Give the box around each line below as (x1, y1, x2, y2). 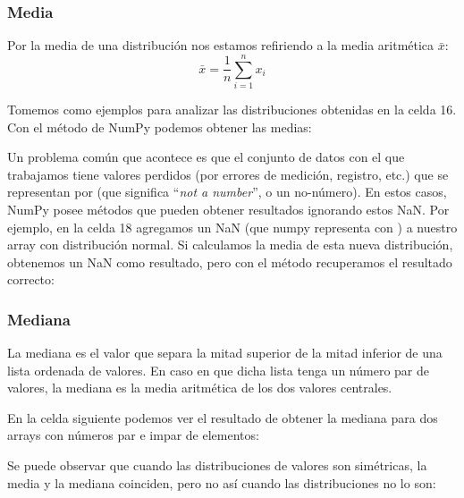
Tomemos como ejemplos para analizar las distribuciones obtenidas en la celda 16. (7, 99, 457, 118)
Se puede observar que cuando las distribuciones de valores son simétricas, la (7, 456, 427, 475)
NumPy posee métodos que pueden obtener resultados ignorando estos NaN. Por (7, 199, 450, 218)
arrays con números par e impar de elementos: (7, 426, 259, 444)
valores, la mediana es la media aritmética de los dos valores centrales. (7, 378, 392, 397)
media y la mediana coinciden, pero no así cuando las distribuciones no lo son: (7, 473, 436, 492)
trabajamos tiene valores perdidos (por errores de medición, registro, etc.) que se (7, 165, 449, 183)
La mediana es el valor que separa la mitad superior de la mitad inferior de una (7, 343, 443, 362)
